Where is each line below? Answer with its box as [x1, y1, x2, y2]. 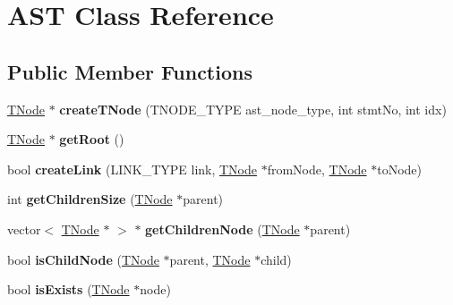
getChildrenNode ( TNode [145, 219, 300, 238]
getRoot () [59, 130, 124, 148]
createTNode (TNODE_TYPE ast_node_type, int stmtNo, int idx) [59, 99, 447, 118]
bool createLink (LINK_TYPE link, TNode [7, 159, 258, 178]
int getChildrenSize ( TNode [7, 190, 173, 208]
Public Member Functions [7, 57, 252, 85]
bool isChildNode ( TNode [7, 250, 159, 268]
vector [7, 219, 41, 238]
